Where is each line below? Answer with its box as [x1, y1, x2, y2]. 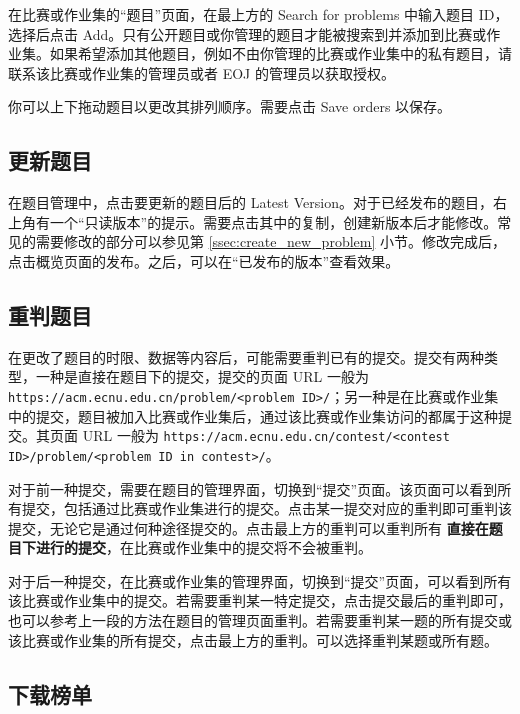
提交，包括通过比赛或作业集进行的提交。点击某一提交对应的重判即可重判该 [21, 498, 512, 519]
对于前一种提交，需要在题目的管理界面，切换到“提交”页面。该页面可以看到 [8, 478, 498, 499]
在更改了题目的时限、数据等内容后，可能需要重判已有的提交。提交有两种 [8, 346, 484, 367]
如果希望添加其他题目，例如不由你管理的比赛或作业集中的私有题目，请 [49, 43, 512, 64]
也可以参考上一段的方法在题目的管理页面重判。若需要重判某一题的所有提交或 [8, 610, 512, 631]
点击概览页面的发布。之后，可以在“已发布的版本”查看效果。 [8, 250, 400, 271]
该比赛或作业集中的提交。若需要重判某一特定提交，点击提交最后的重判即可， [8, 590, 512, 611]
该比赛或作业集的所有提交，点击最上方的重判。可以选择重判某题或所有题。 [8, 629, 498, 650]
